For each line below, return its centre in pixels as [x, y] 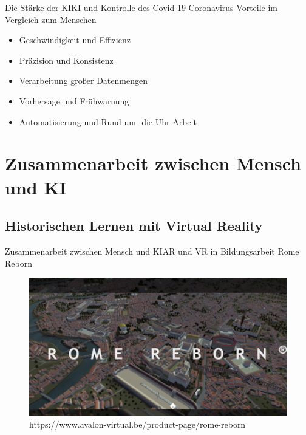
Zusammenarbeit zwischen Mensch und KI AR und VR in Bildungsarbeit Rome [152, 251]
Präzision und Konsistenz [66, 60]
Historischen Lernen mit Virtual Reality [134, 226]
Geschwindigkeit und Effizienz [75, 40]
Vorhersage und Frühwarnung [74, 101]
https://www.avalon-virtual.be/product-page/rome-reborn [138, 424]
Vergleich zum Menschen [51, 19]
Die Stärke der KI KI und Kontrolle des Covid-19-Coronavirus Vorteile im [141, 7]
